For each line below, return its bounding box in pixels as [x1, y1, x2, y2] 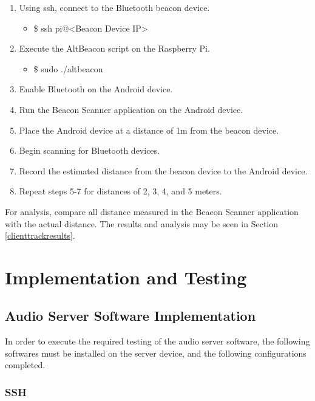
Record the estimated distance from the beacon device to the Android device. [19, 164, 308, 177]
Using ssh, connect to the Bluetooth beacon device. [19, 1, 210, 13]
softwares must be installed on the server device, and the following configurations [5, 346, 307, 359]
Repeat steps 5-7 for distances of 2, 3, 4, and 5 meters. [19, 185, 222, 197]
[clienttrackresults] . [5, 229, 75, 242]
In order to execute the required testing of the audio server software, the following [5, 335, 310, 348]
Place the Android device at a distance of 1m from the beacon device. [19, 123, 279, 136]
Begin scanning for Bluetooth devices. [19, 144, 160, 157]
